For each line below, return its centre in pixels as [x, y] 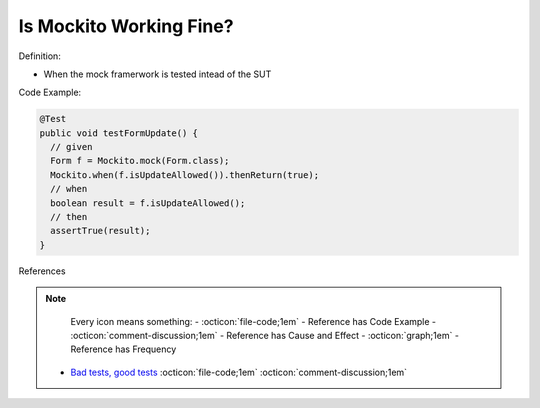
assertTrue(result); [100, 231]
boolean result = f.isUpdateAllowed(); [148, 203]
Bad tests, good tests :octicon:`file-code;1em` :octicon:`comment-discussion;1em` [239, 372]
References [42, 271]
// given [71, 147]
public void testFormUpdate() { [119, 133]
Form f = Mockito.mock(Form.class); [140, 161]
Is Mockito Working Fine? [126, 26]
